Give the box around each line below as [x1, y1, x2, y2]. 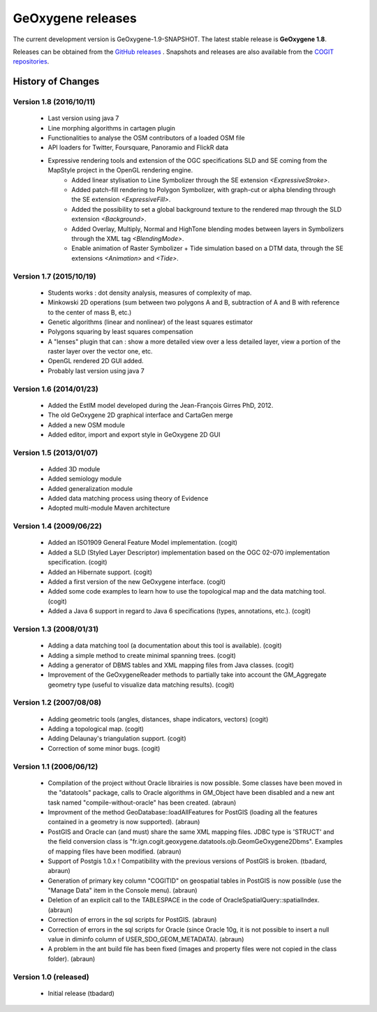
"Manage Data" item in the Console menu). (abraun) [47, 886, 198, 895]
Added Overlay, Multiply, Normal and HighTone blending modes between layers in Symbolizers [71, 224, 344, 233]
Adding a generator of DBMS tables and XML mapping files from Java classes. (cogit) [47, 661, 295, 669]
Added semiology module [47, 475, 122, 483]
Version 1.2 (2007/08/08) [13, 698, 101, 707]
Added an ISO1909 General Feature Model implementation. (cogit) [47, 538, 237, 547]
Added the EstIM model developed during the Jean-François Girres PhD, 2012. [47, 401, 274, 409]
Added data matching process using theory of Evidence [47, 494, 209, 503]
